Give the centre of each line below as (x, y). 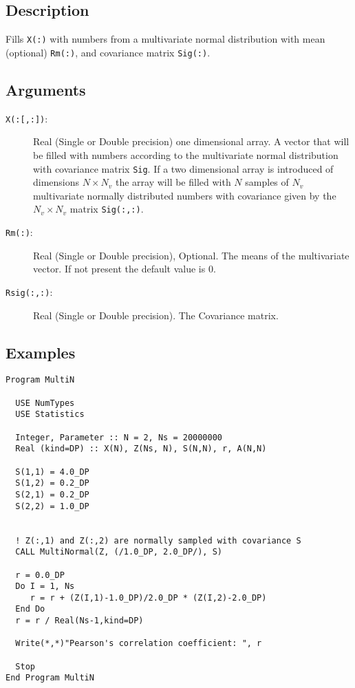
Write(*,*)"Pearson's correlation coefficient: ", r (139, 644)
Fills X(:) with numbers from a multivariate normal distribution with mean (165, 39)
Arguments (46, 89)
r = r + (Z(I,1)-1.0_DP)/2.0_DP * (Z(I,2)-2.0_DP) (148, 598)
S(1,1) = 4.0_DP (52, 472)
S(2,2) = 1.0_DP (52, 506)
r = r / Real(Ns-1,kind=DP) (79, 621)
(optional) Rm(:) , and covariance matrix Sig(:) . (108, 52)
